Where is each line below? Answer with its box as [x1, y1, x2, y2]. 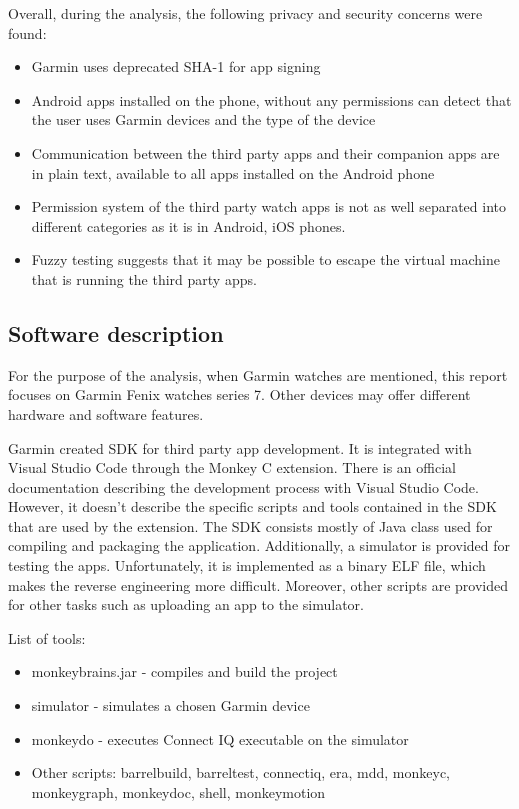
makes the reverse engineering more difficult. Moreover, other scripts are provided [8, 574, 508, 595]
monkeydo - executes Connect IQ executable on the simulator [31, 728, 409, 749]
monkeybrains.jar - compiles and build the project [31, 661, 338, 682]
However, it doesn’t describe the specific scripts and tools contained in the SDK [8, 496, 497, 517]
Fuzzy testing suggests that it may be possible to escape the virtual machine [31, 249, 500, 270]
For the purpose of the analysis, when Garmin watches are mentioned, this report [8, 364, 508, 385]
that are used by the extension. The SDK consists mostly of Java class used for [8, 515, 493, 536]
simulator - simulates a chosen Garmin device [31, 695, 310, 716]
